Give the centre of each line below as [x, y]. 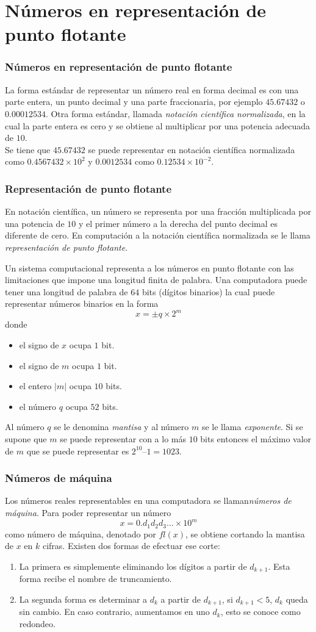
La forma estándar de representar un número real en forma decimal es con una [152, 89]
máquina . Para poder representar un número [88, 512]
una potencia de [35, 223]
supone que [26, 438]
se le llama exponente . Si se [252, 427]
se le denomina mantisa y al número [121, 427]
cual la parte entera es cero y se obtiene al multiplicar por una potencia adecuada [158, 125]
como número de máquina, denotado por [81, 533]
